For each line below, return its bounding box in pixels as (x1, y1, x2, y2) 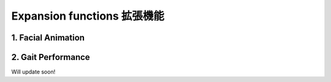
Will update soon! (11, 68, 56, 76)
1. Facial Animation (11, 32, 85, 43)
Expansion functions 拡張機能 (11, 9, 165, 23)
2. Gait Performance (11, 52, 90, 62)
